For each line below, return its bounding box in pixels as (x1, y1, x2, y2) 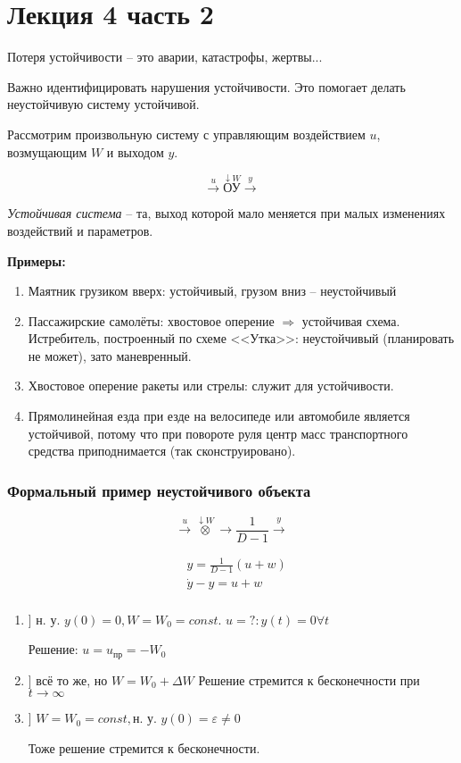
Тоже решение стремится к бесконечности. (28, 738, 260, 757)
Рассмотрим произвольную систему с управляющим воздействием (7, 124, 366, 143)
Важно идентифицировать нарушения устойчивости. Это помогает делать (7, 77, 406, 96)
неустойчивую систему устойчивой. (7, 95, 200, 113)
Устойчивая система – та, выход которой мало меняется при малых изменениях (7, 204, 446, 222)
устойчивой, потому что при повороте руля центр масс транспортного (28, 423, 408, 442)
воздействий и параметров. (7, 221, 153, 239)
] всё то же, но (28, 670, 108, 689)
